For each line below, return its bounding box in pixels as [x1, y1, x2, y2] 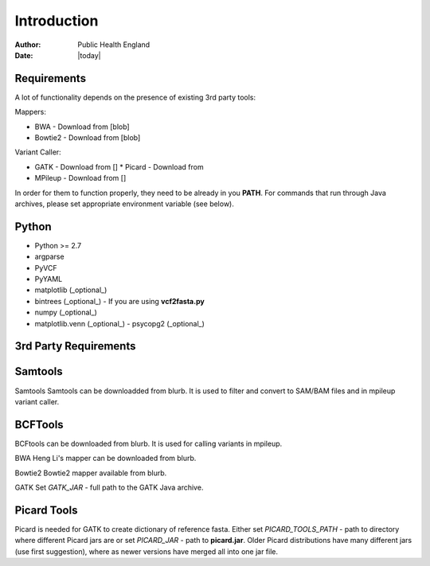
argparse [34, 252, 64, 262]
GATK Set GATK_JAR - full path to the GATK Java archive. [14, 482, 204, 492]
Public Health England [77, 40, 150, 49]
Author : [14, 40, 41, 49]
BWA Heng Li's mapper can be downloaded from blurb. [14, 454, 197, 463]
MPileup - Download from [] [34, 174, 127, 183]
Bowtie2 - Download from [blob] [34, 133, 141, 142]
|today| [77, 50, 101, 60]
